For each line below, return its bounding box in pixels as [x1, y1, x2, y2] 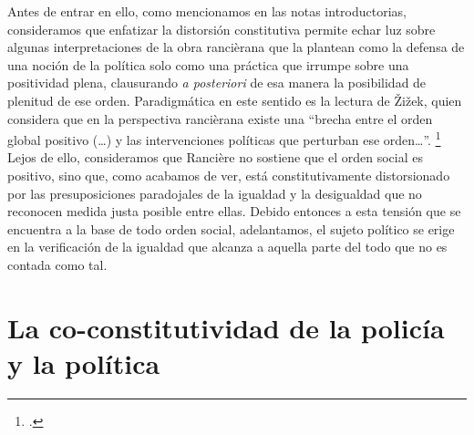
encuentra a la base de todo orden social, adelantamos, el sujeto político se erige [7, 219, 455, 238]
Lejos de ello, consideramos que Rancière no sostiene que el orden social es [7, 148, 423, 167]
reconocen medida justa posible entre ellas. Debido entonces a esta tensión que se [7, 202, 461, 221]
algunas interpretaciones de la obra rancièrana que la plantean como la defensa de [7, 37, 465, 57]
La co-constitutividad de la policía [7, 308, 445, 346]
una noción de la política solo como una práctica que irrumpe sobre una [7, 55, 409, 74]
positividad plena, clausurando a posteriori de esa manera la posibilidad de [7, 73, 427, 92]
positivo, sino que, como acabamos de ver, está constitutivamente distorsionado [7, 166, 450, 184]
